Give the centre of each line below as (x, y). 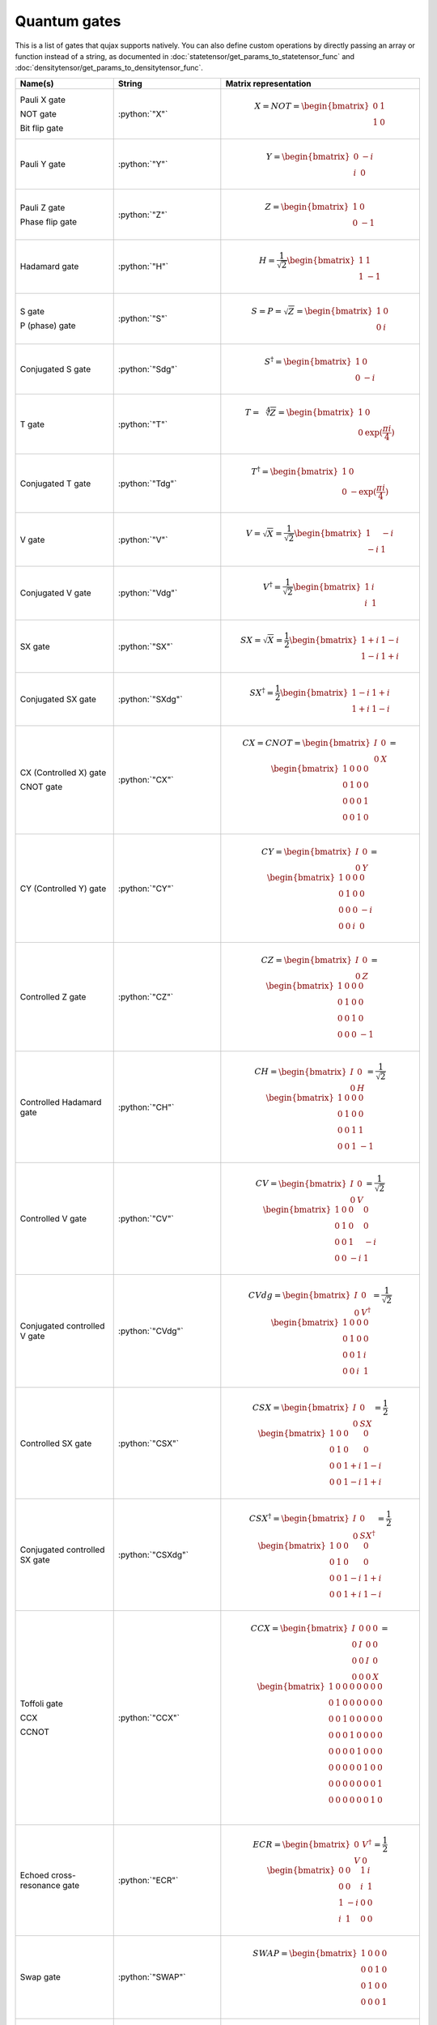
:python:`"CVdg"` (151, 1331)
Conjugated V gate (56, 593)
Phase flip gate (48, 221)
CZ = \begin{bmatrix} (306, 960)
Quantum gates (68, 21)
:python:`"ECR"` (148, 1880)
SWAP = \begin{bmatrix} (305, 1953)
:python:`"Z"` (142, 215)
